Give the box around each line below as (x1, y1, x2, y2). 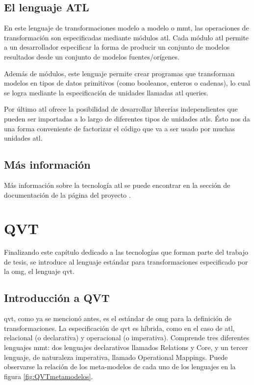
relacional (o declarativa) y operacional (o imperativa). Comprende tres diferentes (4, 332, 250, 343)
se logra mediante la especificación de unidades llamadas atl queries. (4, 87, 208, 97)
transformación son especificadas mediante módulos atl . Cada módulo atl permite (4, 32, 249, 42)
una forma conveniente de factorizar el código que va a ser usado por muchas (4, 123, 235, 133)
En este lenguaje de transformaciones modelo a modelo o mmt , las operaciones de (4, 23, 249, 33)
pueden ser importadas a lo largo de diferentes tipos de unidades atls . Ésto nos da (4, 113, 250, 123)
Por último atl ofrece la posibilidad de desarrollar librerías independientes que (4, 104, 238, 114)
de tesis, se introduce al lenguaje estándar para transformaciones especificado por (4, 256, 248, 267)
